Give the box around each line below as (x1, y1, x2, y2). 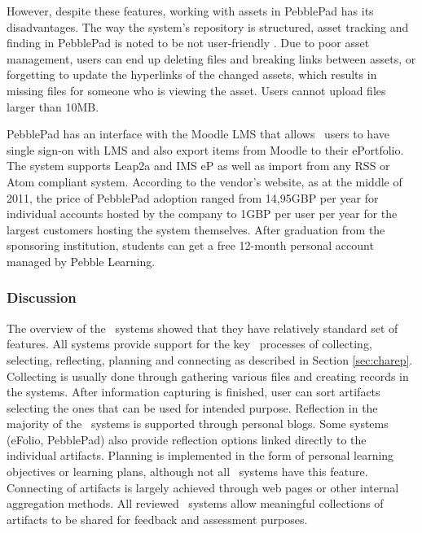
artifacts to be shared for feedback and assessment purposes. (7, 510, 308, 527)
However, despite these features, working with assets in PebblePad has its (7, 2, 374, 19)
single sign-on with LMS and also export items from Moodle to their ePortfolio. (7, 141, 404, 158)
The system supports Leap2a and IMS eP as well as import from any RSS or (7, 157, 390, 174)
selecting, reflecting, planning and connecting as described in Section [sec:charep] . (7, 351, 413, 368)
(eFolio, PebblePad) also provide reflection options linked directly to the (7, 430, 367, 448)
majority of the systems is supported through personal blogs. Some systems (7, 415, 389, 432)
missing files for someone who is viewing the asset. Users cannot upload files (7, 81, 386, 98)
